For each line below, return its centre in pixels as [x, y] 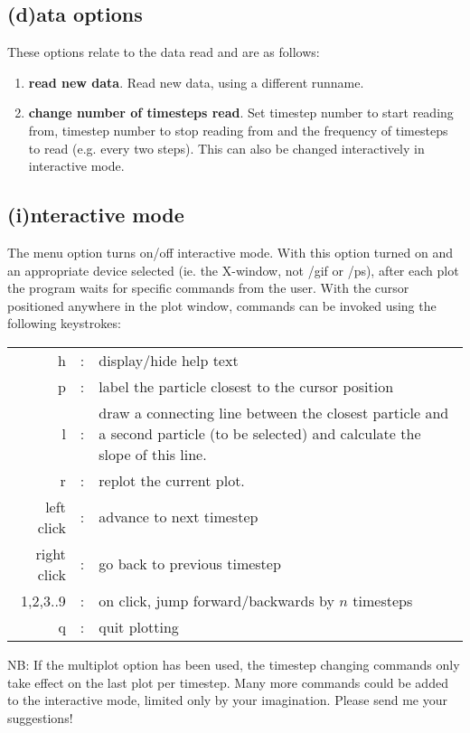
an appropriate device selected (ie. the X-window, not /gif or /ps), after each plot [233, 270]
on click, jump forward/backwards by [217, 600]
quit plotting [139, 626]
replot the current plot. [172, 480]
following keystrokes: [64, 323]
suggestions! [40, 717]
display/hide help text [169, 360]
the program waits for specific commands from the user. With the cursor [208, 288]
